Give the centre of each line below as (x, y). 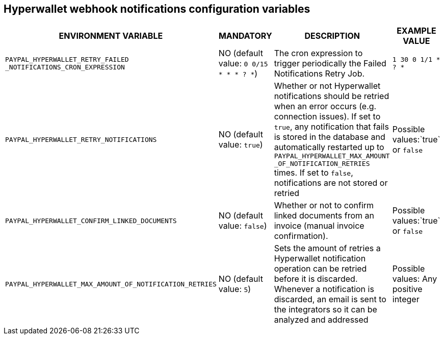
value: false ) (243, 226)
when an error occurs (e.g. (325, 106)
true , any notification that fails (331, 127)
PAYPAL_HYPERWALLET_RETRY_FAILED (67, 60)
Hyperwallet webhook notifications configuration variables (157, 9)
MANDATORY (245, 36)
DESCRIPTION (332, 36)
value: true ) (241, 145)
